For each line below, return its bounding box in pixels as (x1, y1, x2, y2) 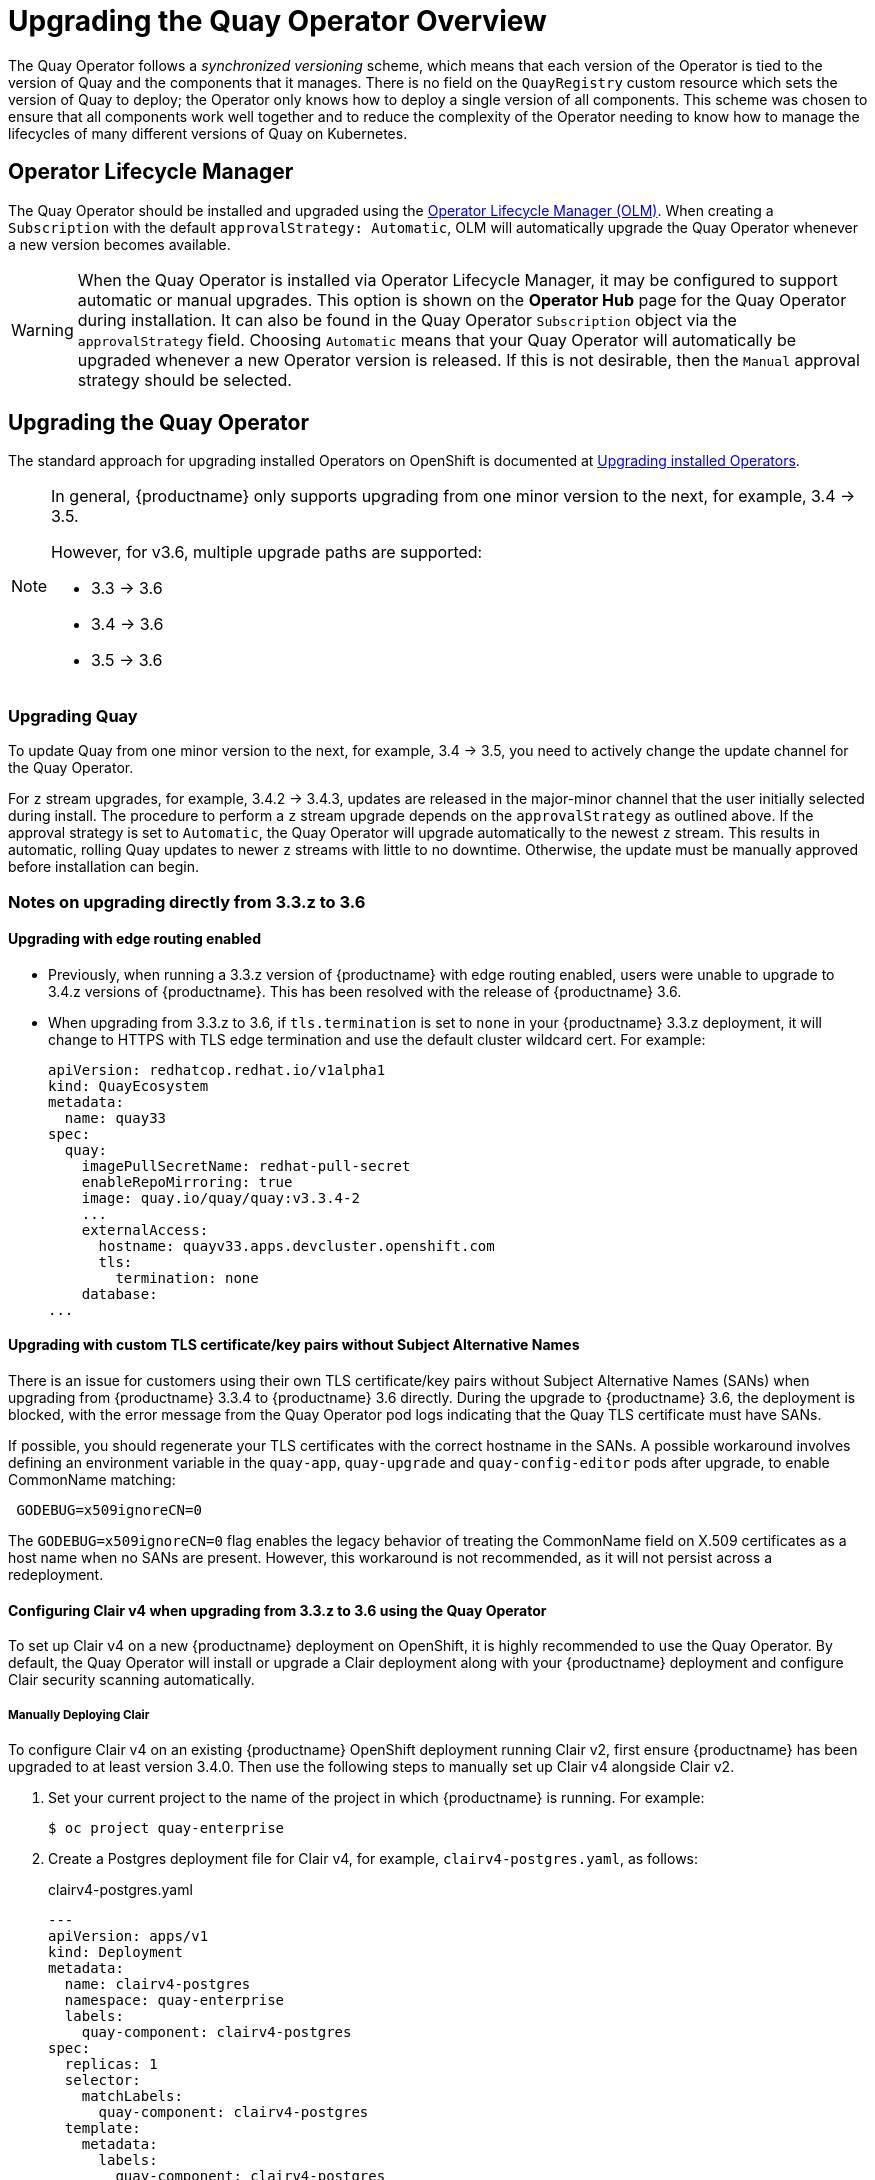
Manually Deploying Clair (8, 1707, 150, 1722)
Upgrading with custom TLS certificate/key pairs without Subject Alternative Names (8, 1336, 580, 1354)
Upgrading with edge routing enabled (8, 930, 262, 948)
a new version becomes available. (8, 235, 231, 253)
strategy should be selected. (77, 369, 292, 390)
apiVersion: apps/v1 (48, 1928, 209, 1944)
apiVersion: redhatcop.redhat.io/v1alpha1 (48, 1061, 386, 1078)
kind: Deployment (48, 1944, 183, 1960)
